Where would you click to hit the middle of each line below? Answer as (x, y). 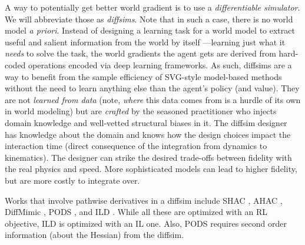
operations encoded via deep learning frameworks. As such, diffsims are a (160, 64)
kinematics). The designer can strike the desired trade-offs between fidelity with (148, 157)
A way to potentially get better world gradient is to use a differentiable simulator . (152, 7)
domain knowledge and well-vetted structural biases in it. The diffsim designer (146, 122)
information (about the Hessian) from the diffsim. (95, 235)
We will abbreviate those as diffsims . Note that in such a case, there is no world (149, 19)
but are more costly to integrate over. (72, 180)
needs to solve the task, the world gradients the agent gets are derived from (140, 53)
